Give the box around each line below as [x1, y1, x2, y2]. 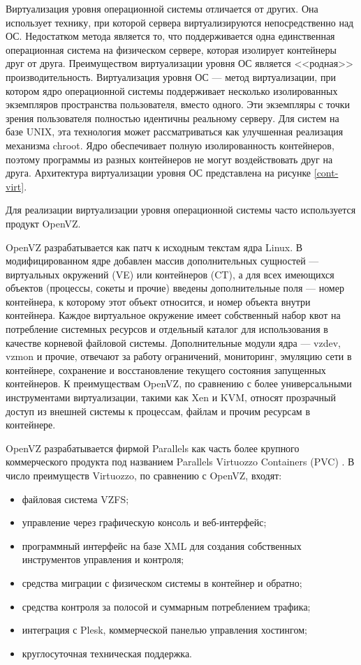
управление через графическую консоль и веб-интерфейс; [22, 515, 267, 530]
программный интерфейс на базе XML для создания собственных [22, 538, 302, 553]
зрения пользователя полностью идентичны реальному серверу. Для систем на [6, 110, 339, 125]
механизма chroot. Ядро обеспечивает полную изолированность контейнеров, [6, 137, 334, 152]
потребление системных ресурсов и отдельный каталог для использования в [6, 322, 328, 336]
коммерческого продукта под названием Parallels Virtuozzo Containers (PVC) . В [6, 454, 355, 469]
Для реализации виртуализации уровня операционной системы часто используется [6, 202, 356, 217]
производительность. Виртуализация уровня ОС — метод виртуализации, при [6, 69, 336, 84]
